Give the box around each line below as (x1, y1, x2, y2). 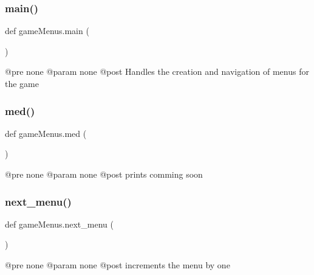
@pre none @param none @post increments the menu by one (5, 259, 230, 271)
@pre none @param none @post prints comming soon (5, 168, 203, 180)
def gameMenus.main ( (5, 24, 89, 37)
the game (5, 77, 39, 89)
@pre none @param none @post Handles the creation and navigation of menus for (5, 65, 309, 78)
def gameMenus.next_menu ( (5, 217, 114, 230)
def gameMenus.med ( (5, 127, 87, 139)
